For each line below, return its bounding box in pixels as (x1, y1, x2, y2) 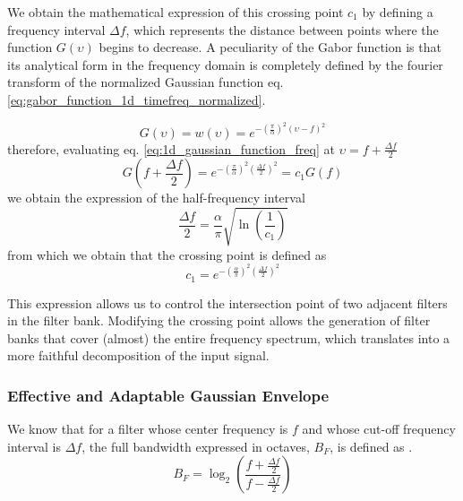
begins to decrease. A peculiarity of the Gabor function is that (99, 38, 442, 56)
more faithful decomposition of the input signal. (7, 346, 270, 365)
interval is (7, 436, 62, 455)
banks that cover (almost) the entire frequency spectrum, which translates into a (7, 328, 450, 347)
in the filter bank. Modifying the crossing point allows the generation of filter (7, 311, 431, 330)
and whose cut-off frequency (302, 419, 456, 438)
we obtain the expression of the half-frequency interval (7, 188, 305, 207)
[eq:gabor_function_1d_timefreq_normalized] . (7, 90, 266, 108)
